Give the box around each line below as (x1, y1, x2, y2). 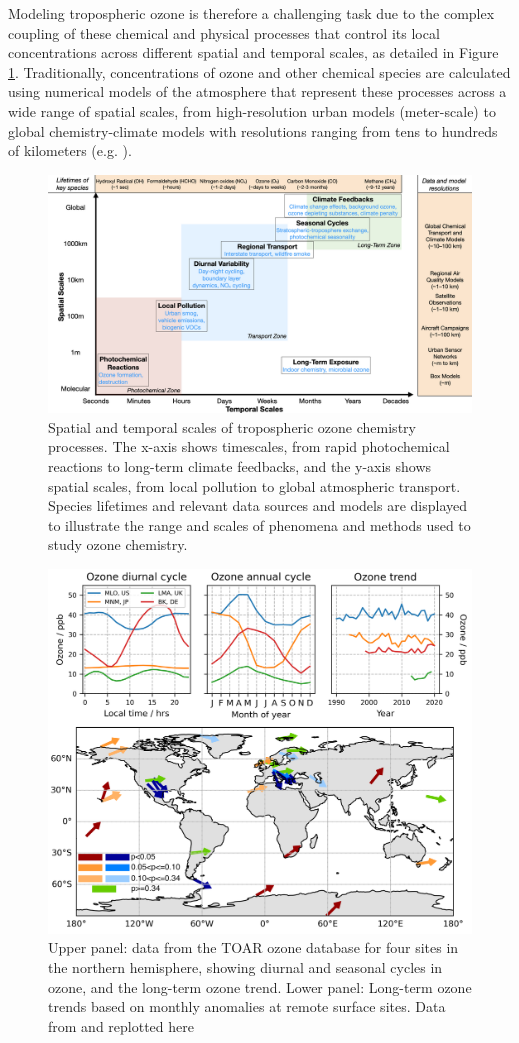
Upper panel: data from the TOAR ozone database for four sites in (48, 937, 459, 958)
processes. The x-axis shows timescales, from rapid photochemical (48, 436, 450, 457)
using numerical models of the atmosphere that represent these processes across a (8, 81, 507, 102)
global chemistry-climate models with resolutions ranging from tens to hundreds (8, 120, 498, 141)
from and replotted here (48, 1015, 194, 1036)
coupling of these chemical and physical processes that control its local (8, 22, 440, 43)
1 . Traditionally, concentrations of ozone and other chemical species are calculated (8, 61, 511, 82)
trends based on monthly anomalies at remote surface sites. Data (48, 996, 446, 1017)
